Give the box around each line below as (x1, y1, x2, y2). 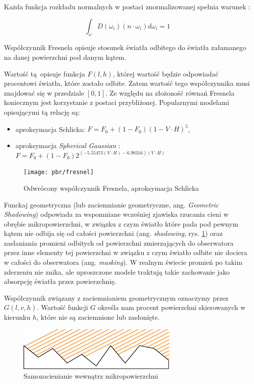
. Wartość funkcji (37, 302, 88, 312)
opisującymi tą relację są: (4, 106, 80, 117)
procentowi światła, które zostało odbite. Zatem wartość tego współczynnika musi (4, 78, 250, 88)
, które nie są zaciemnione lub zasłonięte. (36, 312, 160, 322)
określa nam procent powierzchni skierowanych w (98, 302, 246, 312)
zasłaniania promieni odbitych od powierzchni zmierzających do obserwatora (4, 237, 234, 248)
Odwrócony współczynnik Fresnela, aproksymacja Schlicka (24, 182, 199, 193)
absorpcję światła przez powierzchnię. (4, 276, 117, 286)
